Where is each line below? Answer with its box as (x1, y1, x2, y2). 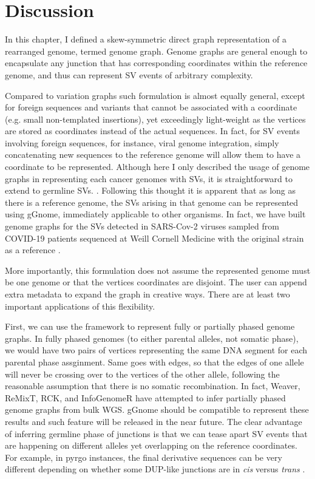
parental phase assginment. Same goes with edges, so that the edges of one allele (5, 355, 304, 368)
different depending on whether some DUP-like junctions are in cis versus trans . (5, 463, 305, 475)
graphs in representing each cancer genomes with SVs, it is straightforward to (5, 172, 293, 185)
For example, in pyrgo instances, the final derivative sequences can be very (5, 450, 282, 463)
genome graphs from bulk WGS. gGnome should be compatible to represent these (5, 403, 309, 416)
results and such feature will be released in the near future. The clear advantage (5, 415, 302, 427)
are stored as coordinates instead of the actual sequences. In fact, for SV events (5, 124, 300, 137)
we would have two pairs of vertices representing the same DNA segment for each (5, 344, 308, 356)
